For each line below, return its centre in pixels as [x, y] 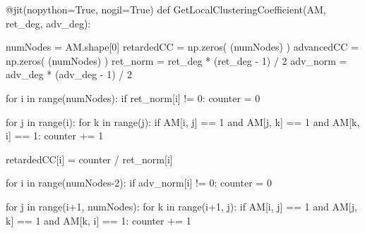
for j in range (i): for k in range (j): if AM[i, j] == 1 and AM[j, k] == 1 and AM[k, [183, 121]
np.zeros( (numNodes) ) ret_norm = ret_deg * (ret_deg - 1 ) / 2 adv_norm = [176, 60]
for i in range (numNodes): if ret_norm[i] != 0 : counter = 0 [133, 97]
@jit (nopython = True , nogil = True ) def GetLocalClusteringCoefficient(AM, [166, 9]
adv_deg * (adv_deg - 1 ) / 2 [69, 74]
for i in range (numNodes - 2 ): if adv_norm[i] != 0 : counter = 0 [139, 183]
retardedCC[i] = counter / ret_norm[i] [89, 159]
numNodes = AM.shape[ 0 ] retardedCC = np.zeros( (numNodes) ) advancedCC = [182, 47]
